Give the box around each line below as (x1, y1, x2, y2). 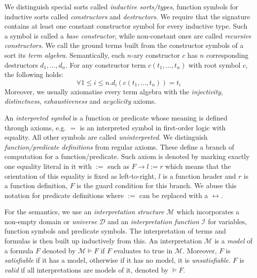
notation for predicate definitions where (4, 190, 124, 200)
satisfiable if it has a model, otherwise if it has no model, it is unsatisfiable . (4, 255, 231, 265)
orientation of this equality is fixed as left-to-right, (4, 170, 156, 181)
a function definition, (4, 180, 68, 191)
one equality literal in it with (4, 160, 92, 171)
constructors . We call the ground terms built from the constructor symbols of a (4, 40, 244, 50)
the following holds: (4, 69, 64, 79)
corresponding (206, 49, 249, 60)
